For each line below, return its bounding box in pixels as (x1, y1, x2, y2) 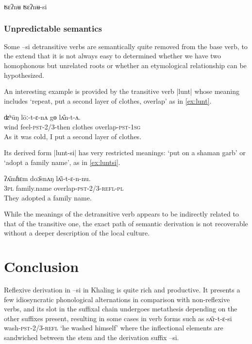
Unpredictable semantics (4, 22, 102, 34)
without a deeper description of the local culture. (4, 228, 150, 238)
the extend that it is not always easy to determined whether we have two (4, 51, 221, 61)
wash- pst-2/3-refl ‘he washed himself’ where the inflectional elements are (4, 323, 223, 333)
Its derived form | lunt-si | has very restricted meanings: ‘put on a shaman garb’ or (4, 147, 246, 158)
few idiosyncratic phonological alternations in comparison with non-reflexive (4, 294, 230, 304)
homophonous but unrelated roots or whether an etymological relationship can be (4, 60, 247, 70)
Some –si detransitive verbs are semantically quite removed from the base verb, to (4, 41, 248, 51)
